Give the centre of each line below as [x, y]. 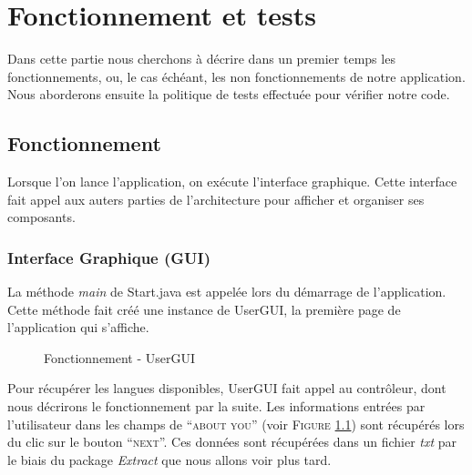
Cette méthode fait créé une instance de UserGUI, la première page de [204, 309]
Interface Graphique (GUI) [109, 257]
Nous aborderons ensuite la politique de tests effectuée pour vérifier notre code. [229, 94]
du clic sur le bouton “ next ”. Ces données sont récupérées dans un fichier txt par [232, 442]
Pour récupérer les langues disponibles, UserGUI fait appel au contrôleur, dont [227, 388]
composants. [41, 217]
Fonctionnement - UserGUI [120, 357]
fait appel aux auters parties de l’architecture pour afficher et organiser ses [216, 199]
